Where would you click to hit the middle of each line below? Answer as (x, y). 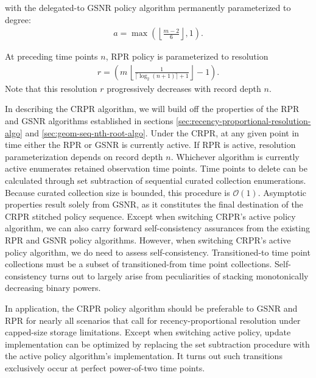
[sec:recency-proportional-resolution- (244, 121)
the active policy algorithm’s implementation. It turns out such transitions (144, 356)
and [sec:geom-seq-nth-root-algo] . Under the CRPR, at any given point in (162, 132)
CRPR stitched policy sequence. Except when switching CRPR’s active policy (150, 216)
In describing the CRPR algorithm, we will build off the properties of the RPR (152, 109)
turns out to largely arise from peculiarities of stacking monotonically (179, 275)
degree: (18, 19)
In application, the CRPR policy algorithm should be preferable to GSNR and (151, 308)
